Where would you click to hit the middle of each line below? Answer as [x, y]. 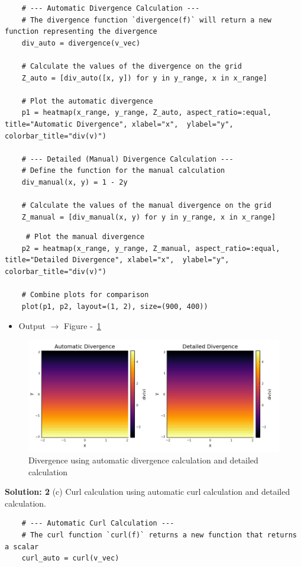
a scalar [22, 547]
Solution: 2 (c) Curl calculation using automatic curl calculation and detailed [148, 492]
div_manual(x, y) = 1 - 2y [75, 182]
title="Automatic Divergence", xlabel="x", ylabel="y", [119, 124]
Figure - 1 [82, 326]
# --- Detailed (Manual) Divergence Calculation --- [127, 159]
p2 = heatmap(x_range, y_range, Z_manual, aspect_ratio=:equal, [151, 248]
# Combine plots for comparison [85, 295]
